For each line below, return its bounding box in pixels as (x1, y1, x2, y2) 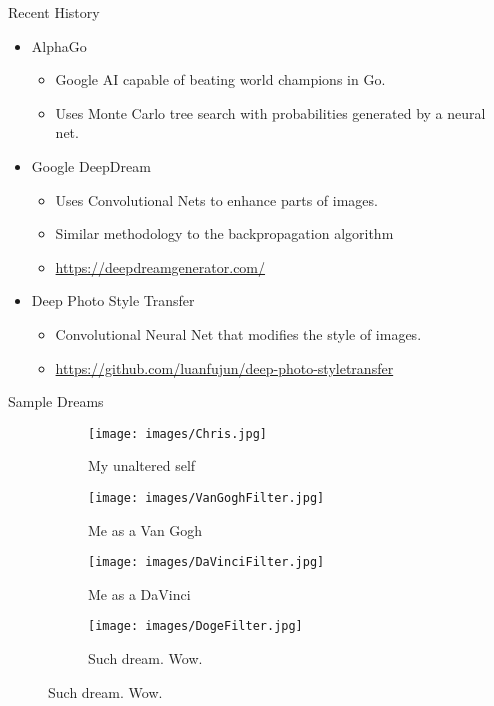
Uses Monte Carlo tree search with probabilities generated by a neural (55, 102, 486, 123)
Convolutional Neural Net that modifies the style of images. (55, 323, 422, 344)
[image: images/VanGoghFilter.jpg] (88, 490, 325, 505)
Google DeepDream (31, 155, 151, 176)
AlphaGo (31, 35, 87, 56)
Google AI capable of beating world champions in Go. (55, 69, 386, 90)
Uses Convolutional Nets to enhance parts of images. (55, 189, 378, 210)
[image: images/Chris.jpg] (88, 426, 267, 441)
